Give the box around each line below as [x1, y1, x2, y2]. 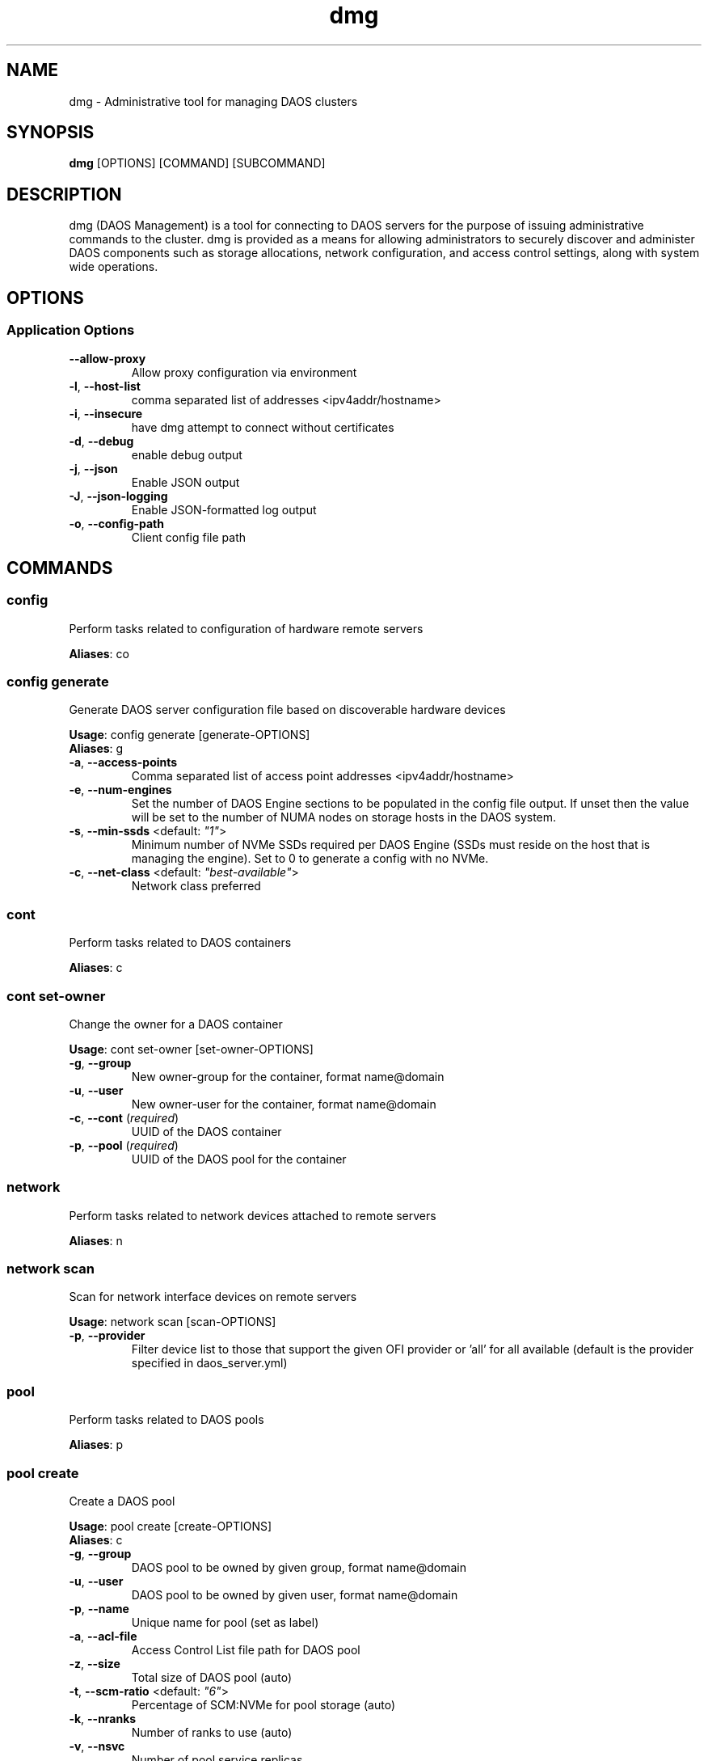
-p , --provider [69, 1328, 145, 1343]
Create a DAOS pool [69, 1493, 175, 1508]
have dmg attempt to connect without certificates [131, 420, 394, 434]
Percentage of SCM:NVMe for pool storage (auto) [131, 1697, 395, 1712]
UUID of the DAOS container [131, 1124, 282, 1138]
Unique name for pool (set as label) [131, 1615, 319, 1629]
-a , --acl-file [69, 1628, 137, 1643]
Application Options [6, 322, 135, 339]
